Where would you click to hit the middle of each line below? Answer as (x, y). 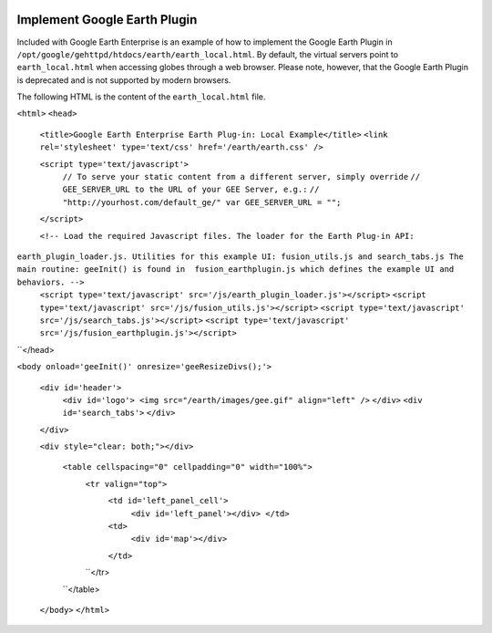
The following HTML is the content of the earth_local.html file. (141, 97)
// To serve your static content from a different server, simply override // (241, 177)
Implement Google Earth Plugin (107, 20)
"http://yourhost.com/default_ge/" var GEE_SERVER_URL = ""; (202, 202)
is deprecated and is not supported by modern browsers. (124, 80)
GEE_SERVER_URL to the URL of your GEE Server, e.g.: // (191, 190)
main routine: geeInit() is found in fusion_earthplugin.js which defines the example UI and (236, 270)
